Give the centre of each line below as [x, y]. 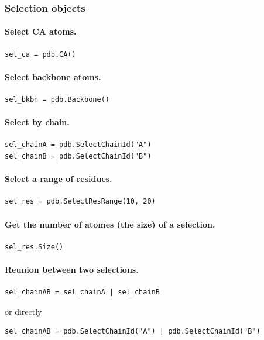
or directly [23, 311]
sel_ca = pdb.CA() [40, 54]
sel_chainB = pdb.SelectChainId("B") [78, 157]
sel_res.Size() [34, 247]
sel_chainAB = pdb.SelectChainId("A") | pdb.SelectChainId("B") [133, 332]
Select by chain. [37, 122]
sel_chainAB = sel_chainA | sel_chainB [82, 292]
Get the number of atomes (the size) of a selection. [110, 224]
